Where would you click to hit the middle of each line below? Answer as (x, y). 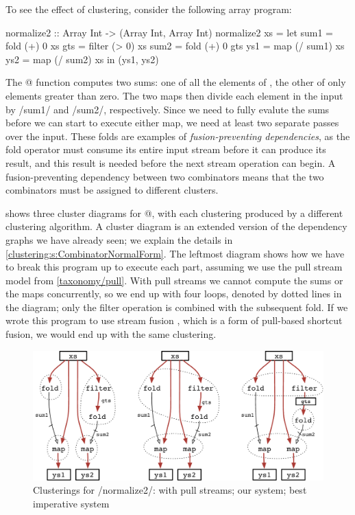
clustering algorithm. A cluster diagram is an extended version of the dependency (176, 226)
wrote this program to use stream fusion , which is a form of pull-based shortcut (174, 320)
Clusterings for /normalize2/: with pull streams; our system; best (170, 490)
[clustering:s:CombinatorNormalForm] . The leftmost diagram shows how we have (175, 253)
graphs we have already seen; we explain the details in (119, 239)
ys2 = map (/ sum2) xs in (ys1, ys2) (82, 59)
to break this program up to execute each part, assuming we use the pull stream (174, 267)
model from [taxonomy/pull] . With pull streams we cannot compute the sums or (174, 280)
